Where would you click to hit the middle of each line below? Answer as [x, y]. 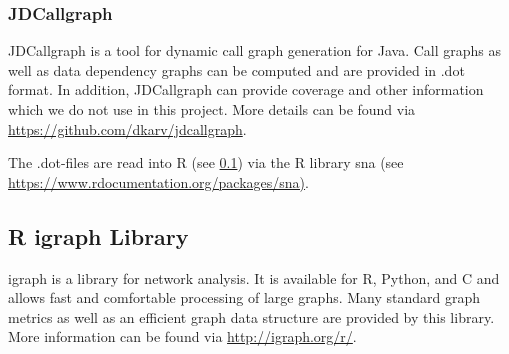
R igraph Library [98, 235]
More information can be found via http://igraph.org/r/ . [182, 336]
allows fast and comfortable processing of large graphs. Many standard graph [244, 297]
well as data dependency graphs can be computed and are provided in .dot [236, 69]
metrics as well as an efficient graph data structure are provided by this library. [251, 316]
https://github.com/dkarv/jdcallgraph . [127, 128]
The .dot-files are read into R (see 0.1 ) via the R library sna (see [206, 162]
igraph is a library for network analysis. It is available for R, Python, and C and [254, 277]
